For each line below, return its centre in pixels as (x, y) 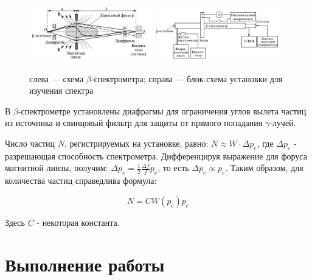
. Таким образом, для (264, 168)
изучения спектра (61, 90)
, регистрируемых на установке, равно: (136, 143)
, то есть (173, 168)
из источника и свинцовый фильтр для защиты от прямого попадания (134, 123)
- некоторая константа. (78, 222)
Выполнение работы (85, 264)
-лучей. (283, 123)
